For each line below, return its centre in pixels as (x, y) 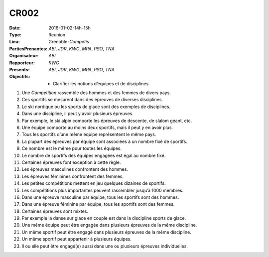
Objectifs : (20, 77)
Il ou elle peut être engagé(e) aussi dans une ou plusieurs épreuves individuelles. (105, 246)
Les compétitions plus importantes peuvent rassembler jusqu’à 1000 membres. (103, 190)
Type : (15, 34)
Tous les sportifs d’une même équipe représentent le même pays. (89, 134)
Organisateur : (24, 56)
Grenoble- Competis (69, 42)
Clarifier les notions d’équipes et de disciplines (101, 83)
